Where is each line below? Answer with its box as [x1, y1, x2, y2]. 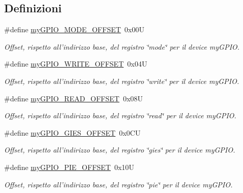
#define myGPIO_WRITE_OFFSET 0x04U [4, 58, 148, 69]
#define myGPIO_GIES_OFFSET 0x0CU [4, 127, 141, 138]
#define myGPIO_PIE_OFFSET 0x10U [4, 161, 134, 172]
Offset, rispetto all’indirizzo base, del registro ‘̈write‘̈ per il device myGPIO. [4, 75, 239, 86]
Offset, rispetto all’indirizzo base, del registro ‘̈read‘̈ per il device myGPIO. [4, 110, 236, 121]
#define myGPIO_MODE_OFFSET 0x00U [4, 24, 144, 35]
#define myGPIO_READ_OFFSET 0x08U [4, 93, 143, 103]
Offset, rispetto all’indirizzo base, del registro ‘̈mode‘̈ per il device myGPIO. [4, 41, 240, 52]
